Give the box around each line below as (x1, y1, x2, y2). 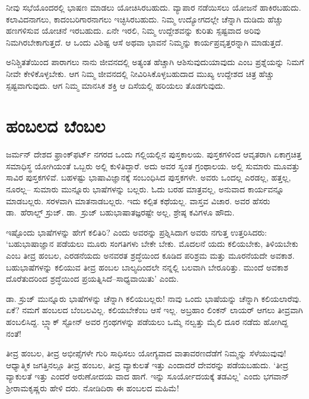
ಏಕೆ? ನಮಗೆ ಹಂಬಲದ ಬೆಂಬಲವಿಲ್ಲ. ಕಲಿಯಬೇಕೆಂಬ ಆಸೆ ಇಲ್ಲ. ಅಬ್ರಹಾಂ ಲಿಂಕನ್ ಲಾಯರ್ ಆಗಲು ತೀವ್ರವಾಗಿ (6, 304, 303, 316)
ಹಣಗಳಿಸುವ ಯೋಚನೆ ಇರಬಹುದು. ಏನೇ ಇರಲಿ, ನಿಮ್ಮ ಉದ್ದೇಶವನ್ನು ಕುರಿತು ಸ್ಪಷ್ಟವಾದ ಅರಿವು (6, 24, 261, 37)
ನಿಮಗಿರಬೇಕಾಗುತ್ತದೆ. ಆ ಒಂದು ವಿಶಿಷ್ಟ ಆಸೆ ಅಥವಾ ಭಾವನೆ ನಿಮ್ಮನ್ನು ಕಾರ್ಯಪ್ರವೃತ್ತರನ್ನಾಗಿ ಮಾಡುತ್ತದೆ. (6, 36, 283, 48)
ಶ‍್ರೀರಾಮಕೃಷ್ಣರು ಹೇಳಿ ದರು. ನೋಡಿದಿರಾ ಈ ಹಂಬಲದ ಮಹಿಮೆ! (6, 381, 179, 394)
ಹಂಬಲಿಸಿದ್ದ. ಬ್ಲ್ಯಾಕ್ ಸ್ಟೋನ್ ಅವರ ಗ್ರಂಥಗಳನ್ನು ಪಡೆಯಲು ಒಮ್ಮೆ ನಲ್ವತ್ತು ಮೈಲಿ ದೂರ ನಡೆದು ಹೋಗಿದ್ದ (6, 316, 288, 327)
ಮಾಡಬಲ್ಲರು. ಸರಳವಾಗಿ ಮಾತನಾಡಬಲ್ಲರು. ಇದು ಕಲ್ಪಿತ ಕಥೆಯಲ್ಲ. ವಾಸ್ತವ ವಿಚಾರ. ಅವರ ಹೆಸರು (6, 194, 270, 207)
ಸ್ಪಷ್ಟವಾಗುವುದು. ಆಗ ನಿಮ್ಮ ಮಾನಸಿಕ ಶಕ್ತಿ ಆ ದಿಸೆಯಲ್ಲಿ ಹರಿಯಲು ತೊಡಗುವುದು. (6, 79, 225, 91)
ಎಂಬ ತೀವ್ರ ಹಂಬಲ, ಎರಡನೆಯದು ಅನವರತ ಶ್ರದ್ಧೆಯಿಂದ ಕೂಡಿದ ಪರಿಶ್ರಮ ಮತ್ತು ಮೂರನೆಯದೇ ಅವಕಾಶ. (6, 249, 295, 262)
